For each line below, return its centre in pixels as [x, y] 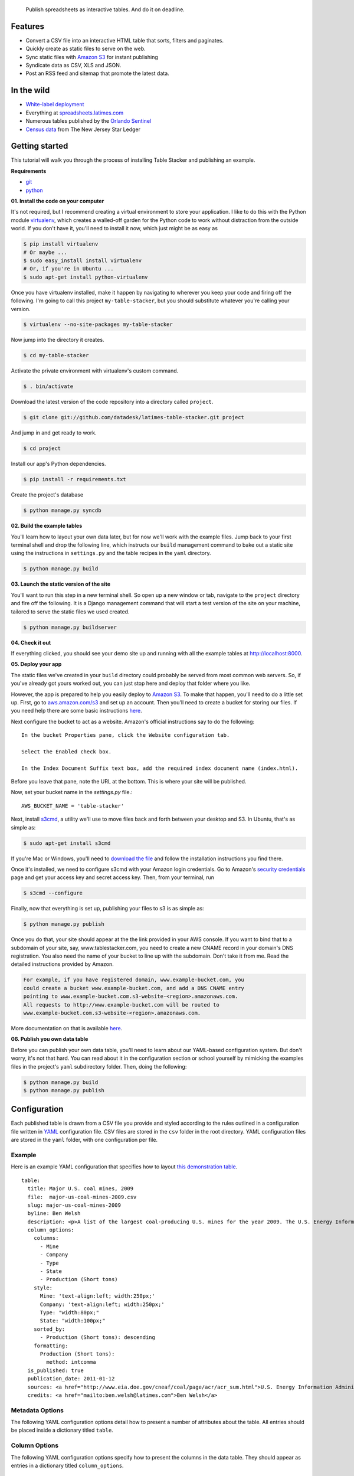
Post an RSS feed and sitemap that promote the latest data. [97, 73]
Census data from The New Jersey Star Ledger [83, 129]
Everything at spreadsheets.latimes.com [75, 113]
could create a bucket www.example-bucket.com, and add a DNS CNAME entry [134, 988]
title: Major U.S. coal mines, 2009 [81, 1189]
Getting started [40, 146]
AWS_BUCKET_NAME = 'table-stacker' [73, 806]
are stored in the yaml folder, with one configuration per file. [84, 1140]
